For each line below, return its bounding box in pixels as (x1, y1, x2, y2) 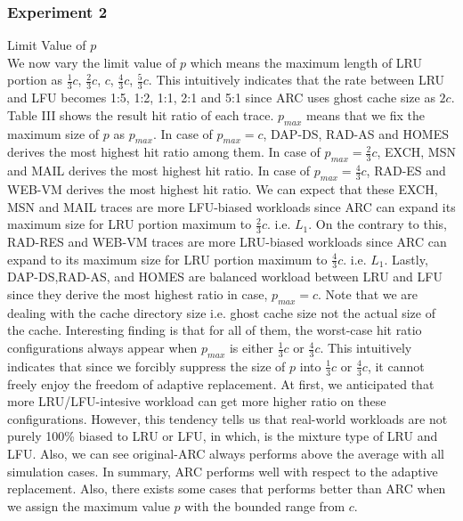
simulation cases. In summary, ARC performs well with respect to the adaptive (7, 461, 438, 480)
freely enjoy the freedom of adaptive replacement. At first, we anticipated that (7, 374, 435, 393)
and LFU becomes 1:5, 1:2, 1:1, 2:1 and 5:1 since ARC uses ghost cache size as (7, 88, 435, 107)
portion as (7, 70, 62, 89)
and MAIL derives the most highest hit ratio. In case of (7, 161, 311, 180)
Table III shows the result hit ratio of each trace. (7, 105, 274, 124)
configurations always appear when (7, 338, 198, 357)
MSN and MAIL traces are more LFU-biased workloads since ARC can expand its (7, 197, 456, 216)
